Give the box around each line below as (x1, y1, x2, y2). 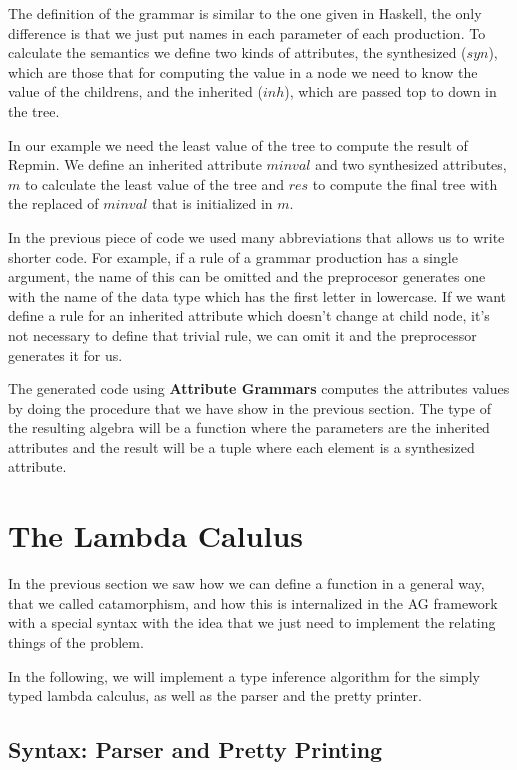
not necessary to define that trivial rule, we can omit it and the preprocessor (8, 324, 477, 345)
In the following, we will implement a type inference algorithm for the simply (8, 665, 480, 686)
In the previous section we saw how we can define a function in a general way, (8, 573, 485, 594)
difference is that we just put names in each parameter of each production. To (8, 22, 486, 43)
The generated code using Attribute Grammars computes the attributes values (8, 378, 510, 399)
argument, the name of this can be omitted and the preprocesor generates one (8, 266, 486, 287)
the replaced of (8, 193, 99, 214)
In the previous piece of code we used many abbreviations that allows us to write (8, 226, 505, 247)
